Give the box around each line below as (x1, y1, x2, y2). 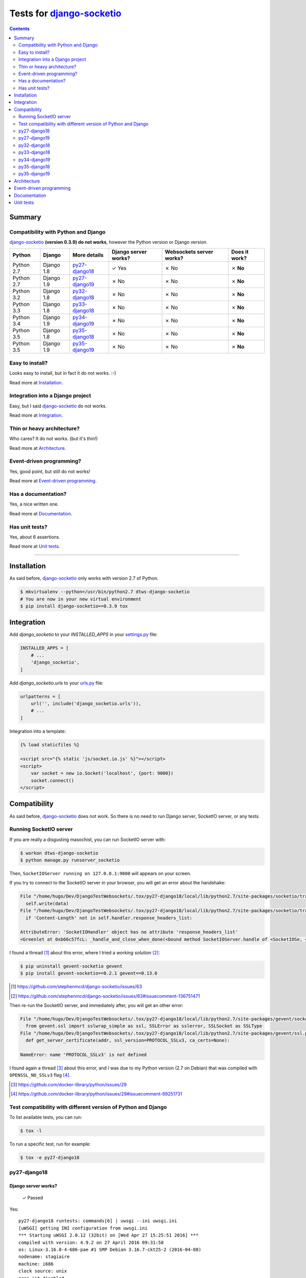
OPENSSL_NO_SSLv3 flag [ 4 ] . (9, 1072, 71, 1078)
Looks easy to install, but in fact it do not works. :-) (9, 370, 117, 376)
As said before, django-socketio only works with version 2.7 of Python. (9, 575, 159, 581)
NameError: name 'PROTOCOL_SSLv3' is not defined (20, 1052, 147, 1058)
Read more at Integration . (9, 412, 63, 419)
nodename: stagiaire (18, 1254, 70, 1260)
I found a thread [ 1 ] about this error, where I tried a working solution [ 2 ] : (9, 949, 160, 955)
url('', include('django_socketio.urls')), (31, 700, 141, 706)
